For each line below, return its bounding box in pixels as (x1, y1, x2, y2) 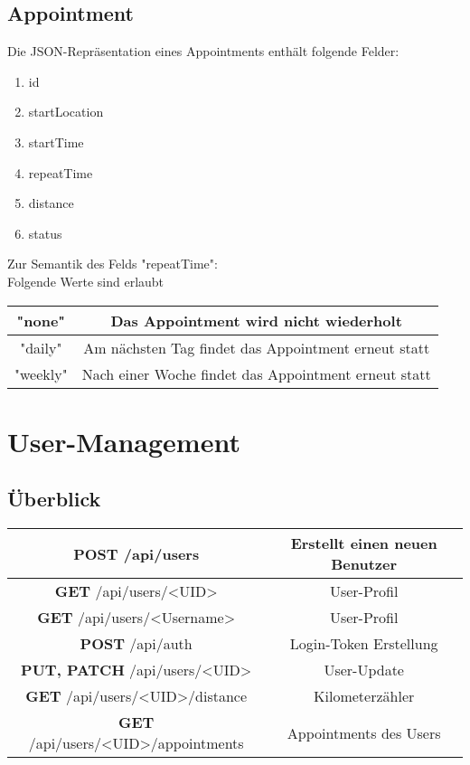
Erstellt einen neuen (290, 533, 437, 554)
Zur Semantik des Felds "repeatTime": (7, 254, 218, 273)
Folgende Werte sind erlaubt (7, 271, 164, 290)
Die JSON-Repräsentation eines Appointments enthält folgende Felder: (7, 42, 399, 61)
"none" (16, 309, 66, 331)
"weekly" (14, 363, 68, 384)
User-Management (7, 422, 240, 459)
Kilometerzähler (314, 685, 415, 707)
